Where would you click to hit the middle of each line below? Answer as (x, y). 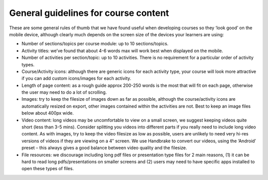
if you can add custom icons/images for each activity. (76, 78)
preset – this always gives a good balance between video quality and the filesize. (104, 148)
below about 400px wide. (48, 113)
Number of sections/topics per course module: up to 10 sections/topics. (95, 44)
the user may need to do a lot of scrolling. (64, 92)
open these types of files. (48, 169)
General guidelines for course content (89, 13)
